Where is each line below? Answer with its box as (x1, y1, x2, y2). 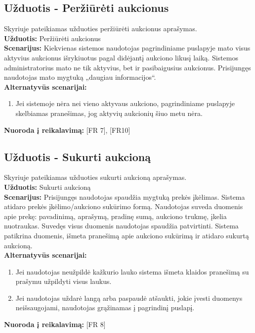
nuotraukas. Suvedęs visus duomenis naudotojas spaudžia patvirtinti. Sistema (4, 221, 239, 231)
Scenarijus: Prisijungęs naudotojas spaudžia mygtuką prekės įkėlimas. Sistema (4, 191, 245, 202)
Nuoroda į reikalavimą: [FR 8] (4, 319, 106, 330)
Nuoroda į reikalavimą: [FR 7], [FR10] (4, 124, 130, 135)
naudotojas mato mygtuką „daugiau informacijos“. (4, 72, 156, 82)
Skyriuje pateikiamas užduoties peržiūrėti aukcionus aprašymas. (4, 23, 197, 34)
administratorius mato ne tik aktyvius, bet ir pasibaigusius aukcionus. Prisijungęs (4, 62, 251, 72)
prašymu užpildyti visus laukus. (15, 276, 112, 286)
